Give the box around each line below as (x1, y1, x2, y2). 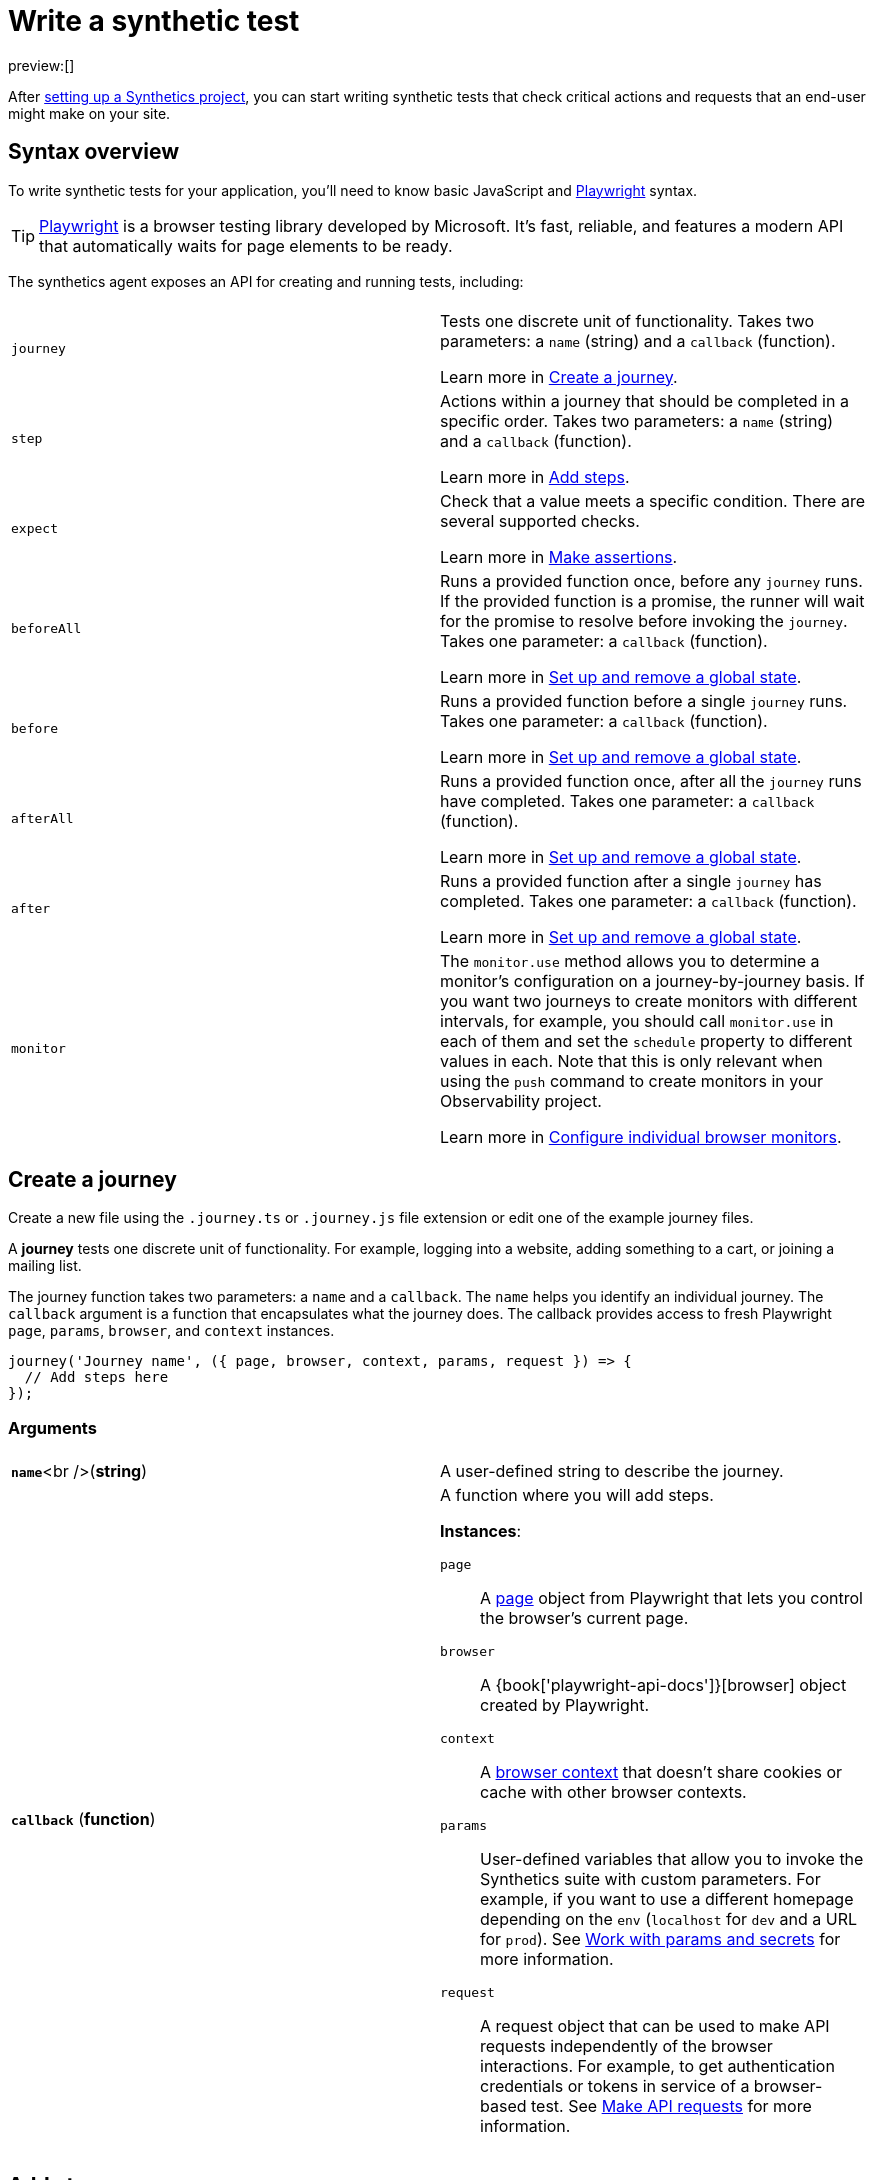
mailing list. (8, 1257, 82, 1275)
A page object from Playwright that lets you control (480, 1588, 863, 1609)
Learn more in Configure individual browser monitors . (440, 1126, 842, 1147)
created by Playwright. (480, 1695, 650, 1716)
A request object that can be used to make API (480, 2016, 830, 2037)
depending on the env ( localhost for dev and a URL (480, 1909, 858, 1930)
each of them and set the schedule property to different (440, 1030, 853, 1051)
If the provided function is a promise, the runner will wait (440, 590, 865, 611)
